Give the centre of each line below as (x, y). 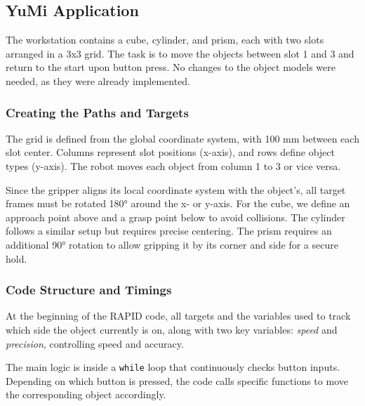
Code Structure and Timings (89, 290)
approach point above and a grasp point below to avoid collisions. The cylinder (175, 217)
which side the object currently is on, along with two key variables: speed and (172, 329)
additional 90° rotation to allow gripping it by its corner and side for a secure (172, 244)
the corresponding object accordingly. (86, 394)
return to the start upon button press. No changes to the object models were (171, 67)
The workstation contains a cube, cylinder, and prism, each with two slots (165, 40)
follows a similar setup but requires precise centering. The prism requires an (169, 231)
